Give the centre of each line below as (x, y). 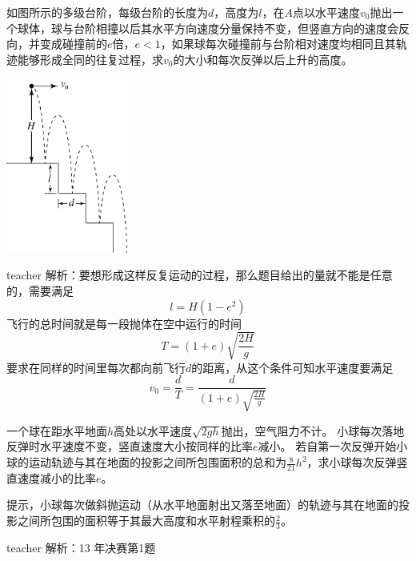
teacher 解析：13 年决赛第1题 (81, 547)
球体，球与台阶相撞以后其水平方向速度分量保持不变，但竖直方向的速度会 (208, 28)
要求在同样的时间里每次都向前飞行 (96, 367)
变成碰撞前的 (73, 44)
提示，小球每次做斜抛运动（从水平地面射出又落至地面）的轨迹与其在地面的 (202, 505)
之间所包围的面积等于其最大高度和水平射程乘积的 (146, 521)
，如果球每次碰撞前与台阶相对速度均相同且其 (278, 44)
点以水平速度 (326, 12)
